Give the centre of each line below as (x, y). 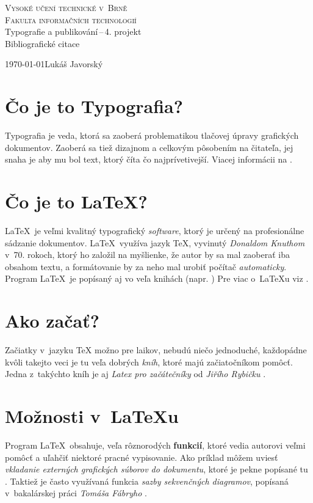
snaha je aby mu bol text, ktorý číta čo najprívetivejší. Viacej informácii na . (149, 159)
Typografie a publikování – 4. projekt (73, 31)
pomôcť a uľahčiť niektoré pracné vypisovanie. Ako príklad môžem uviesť (142, 457)
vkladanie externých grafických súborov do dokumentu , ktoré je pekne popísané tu (156, 469)
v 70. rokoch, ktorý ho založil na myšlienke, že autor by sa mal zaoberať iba (147, 255)
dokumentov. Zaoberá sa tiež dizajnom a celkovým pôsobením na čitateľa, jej (149, 147)
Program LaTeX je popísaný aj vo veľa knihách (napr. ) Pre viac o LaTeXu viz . (157, 278)
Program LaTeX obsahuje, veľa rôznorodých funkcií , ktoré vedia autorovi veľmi (155, 445)
